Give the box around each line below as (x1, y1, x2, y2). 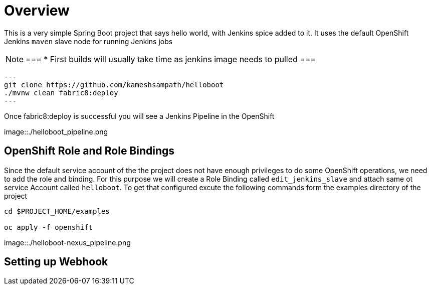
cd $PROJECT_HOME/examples (4, 207, 110, 215)
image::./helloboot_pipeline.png (4, 127, 108, 136)
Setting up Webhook (4, 255, 108, 268)
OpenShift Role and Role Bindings (4, 144, 175, 158)
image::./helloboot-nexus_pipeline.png (4, 238, 131, 247)
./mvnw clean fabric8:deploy (4, 88, 118, 97)
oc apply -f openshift (4, 223, 93, 231)
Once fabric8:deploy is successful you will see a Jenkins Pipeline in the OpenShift (4, 111, 275, 120)
